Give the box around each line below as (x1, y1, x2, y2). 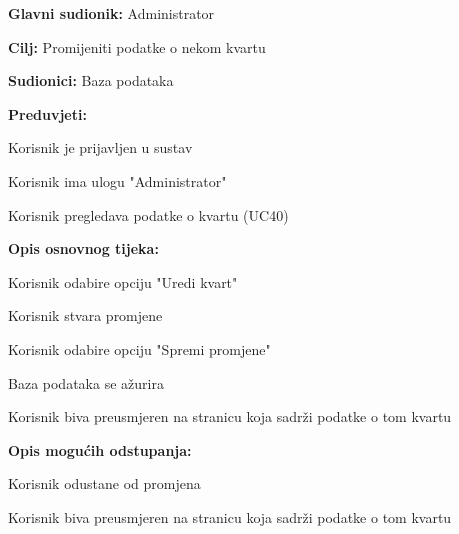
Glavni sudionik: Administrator (8, 3, 215, 23)
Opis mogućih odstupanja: (8, 439, 192, 460)
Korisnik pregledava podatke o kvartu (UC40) (8, 204, 289, 225)
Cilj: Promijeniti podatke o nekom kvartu (8, 36, 266, 57)
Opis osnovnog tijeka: (8, 238, 159, 259)
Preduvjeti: (8, 103, 87, 124)
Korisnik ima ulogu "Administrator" (8, 170, 227, 191)
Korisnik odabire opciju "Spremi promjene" (8, 338, 271, 359)
